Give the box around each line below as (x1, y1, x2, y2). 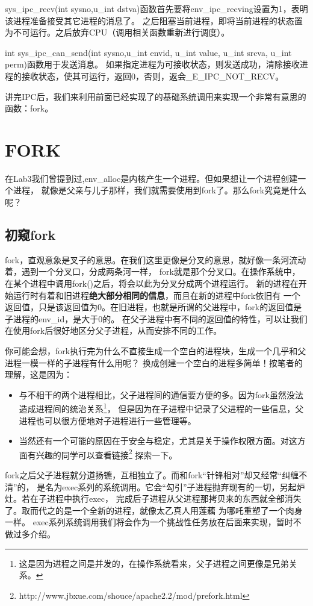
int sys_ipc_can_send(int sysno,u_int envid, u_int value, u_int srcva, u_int (5, 46, 292, 58)
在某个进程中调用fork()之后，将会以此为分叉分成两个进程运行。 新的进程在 (5, 277, 299, 290)
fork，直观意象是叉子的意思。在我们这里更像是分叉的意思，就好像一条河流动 (5, 253, 306, 266)
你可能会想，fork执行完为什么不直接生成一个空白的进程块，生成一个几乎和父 (5, 345, 306, 357)
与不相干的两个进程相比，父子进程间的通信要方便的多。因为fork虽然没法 (19, 388, 303, 401)
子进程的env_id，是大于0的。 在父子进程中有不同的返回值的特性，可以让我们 (5, 312, 308, 325)
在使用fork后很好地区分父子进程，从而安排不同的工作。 (5, 324, 222, 337)
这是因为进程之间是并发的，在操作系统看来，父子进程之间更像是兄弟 (19, 557, 289, 569)
